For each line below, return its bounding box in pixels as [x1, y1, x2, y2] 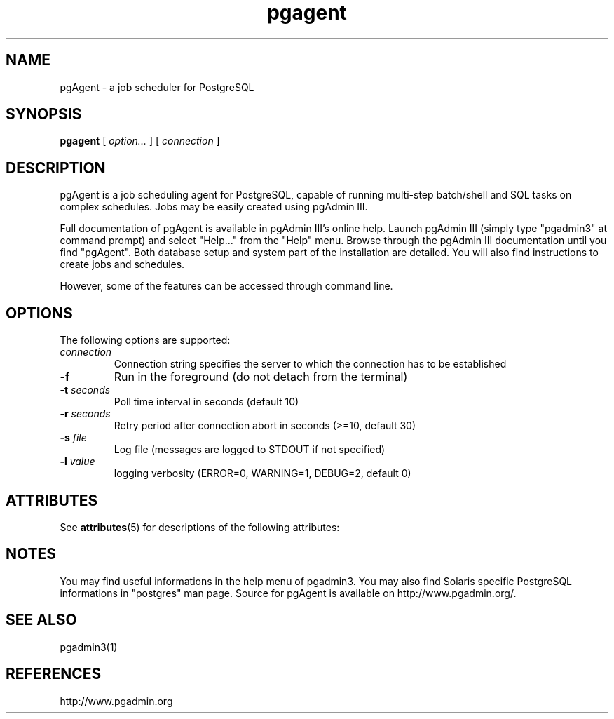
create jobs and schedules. [60, 258, 185, 271]
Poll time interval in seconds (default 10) [114, 396, 299, 408]
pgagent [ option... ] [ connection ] [60, 135, 220, 147]
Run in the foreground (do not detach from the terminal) [114, 370, 408, 384]
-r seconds [60, 408, 111, 420]
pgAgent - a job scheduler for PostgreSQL [60, 81, 254, 93]
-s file [60, 431, 87, 444]
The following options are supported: [60, 334, 231, 347]
